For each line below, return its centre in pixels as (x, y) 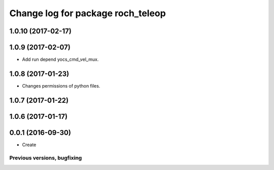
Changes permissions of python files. (61, 86)
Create (29, 145)
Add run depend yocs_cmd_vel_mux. (60, 59)
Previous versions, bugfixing (46, 158)
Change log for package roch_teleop (88, 13)
